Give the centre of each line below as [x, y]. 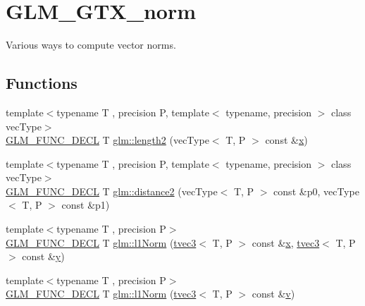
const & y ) [43, 256]
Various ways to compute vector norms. [91, 45]
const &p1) [86, 205]
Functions [42, 83]
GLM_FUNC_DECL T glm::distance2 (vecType [112, 191]
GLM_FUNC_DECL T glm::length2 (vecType [107, 140]
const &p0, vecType [316, 191]
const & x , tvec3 [286, 242]
